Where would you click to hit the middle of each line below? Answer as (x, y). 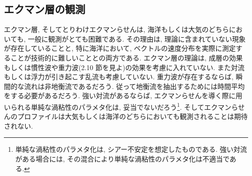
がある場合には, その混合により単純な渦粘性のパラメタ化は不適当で (122, 158)
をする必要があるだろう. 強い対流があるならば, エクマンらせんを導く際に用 (123, 95)
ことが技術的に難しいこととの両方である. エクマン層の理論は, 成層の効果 (126, 57)
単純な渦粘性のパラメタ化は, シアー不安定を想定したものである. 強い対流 (131, 149)
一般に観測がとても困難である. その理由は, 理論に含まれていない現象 (137, 38)
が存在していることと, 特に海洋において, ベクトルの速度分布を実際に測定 (120, 48)
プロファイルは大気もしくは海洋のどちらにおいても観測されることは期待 (132, 116)
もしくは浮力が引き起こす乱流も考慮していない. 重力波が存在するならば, (119, 77)
